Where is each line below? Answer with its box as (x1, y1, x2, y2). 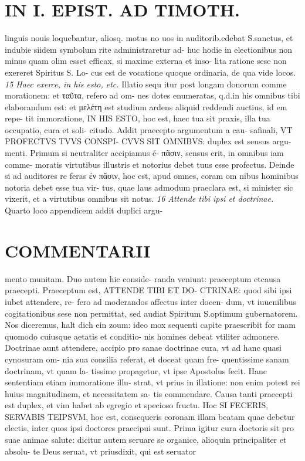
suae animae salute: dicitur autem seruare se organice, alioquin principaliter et (5, 433, 287, 446)
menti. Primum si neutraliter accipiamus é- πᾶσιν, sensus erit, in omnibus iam (5, 147, 284, 159)
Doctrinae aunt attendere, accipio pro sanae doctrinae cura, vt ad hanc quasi (5, 341, 282, 354)
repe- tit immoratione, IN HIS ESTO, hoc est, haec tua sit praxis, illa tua (5, 112, 270, 124)
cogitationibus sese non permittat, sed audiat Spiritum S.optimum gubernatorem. (5, 307, 298, 319)
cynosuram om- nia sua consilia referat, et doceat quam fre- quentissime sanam (5, 352, 289, 365)
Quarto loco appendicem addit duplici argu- (5, 204, 163, 216)
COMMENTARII (5, 238, 151, 262)
